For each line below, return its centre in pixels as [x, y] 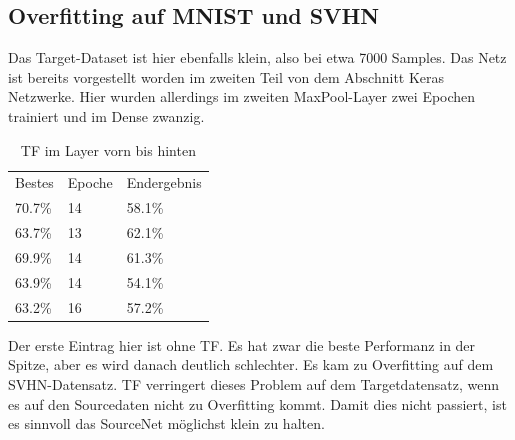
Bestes [34, 182]
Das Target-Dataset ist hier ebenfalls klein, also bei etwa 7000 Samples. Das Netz [257, 57]
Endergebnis [164, 182]
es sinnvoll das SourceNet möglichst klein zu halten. [166, 423]
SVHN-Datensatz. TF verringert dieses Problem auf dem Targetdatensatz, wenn [254, 383]
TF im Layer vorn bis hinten [108, 149]
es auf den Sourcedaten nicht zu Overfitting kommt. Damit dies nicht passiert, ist [257, 403]
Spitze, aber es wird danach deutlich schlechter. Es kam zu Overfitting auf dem [251, 364]
